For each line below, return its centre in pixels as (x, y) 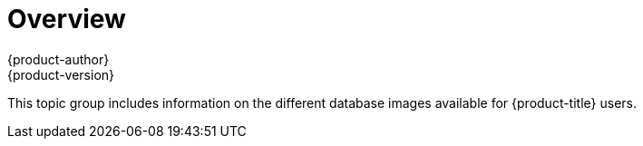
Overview (67, 19)
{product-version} (61, 74)
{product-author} (58, 59)
